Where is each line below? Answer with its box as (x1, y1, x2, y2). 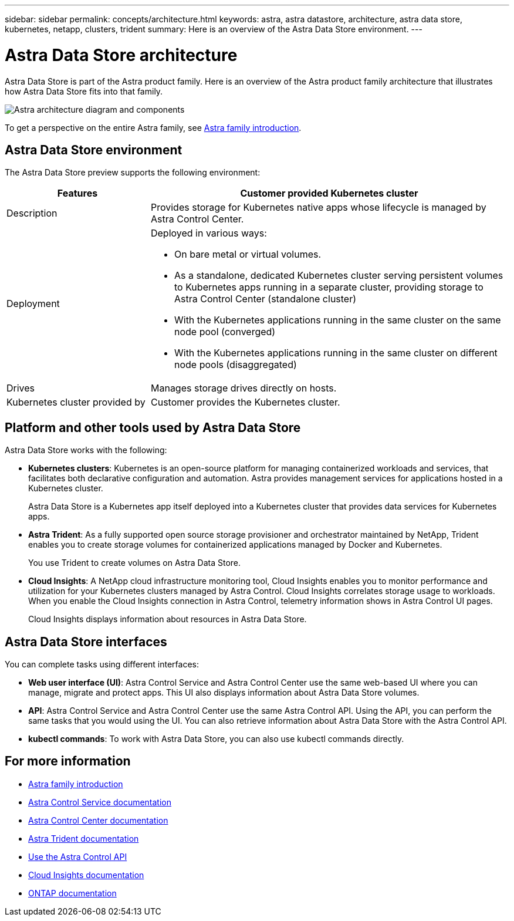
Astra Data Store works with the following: (5, 445, 167, 456)
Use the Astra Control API (28, 851, 127, 862)
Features (57, 187, 98, 200)
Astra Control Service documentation (28, 797, 172, 807)
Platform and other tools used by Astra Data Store (5, 420, 301, 435)
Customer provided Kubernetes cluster (240, 187, 418, 200)
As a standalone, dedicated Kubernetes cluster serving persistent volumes (174, 269, 503, 282)
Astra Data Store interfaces (5, 634, 167, 649)
